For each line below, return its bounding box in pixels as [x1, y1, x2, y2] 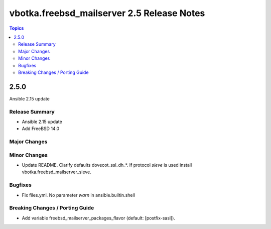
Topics [9, 25, 24, 31]
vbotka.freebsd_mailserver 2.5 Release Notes [9, 8, 205, 19]
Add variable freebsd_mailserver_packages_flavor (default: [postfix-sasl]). [22, 215, 176, 221]
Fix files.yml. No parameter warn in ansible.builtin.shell [22, 192, 135, 198]
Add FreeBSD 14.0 [22, 126, 60, 132]
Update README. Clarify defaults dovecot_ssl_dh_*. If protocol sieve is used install [22, 162, 192, 168]
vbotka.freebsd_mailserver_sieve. [22, 169, 91, 175]
